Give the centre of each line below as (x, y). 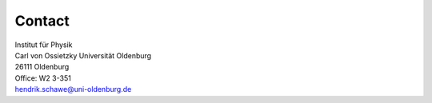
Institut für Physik (44, 45)
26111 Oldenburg (42, 67)
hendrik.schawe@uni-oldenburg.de (73, 89)
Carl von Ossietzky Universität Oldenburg (83, 55)
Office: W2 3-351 (43, 78)
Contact (42, 21)
